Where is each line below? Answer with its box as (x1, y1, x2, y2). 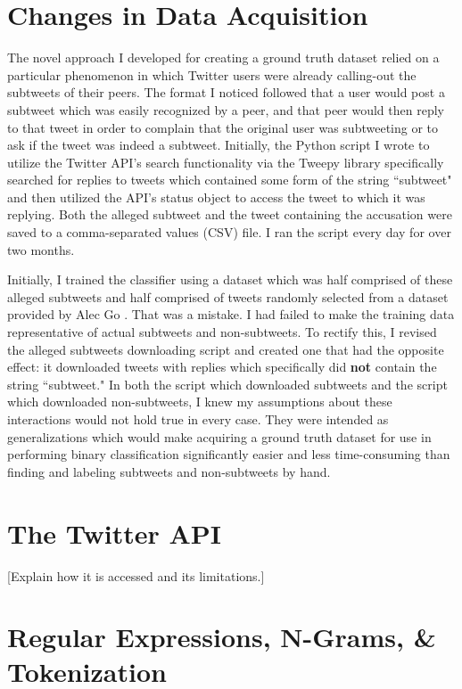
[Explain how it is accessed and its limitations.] (7, 566, 265, 585)
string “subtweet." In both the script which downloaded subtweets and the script (7, 374, 448, 393)
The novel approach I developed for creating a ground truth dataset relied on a (7, 48, 440, 67)
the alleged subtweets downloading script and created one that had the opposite (7, 340, 444, 358)
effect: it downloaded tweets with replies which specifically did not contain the (7, 357, 437, 376)
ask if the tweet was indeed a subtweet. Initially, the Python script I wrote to (7, 135, 430, 154)
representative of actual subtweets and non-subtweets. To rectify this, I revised (7, 323, 437, 341)
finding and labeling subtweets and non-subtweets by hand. (7, 462, 331, 480)
